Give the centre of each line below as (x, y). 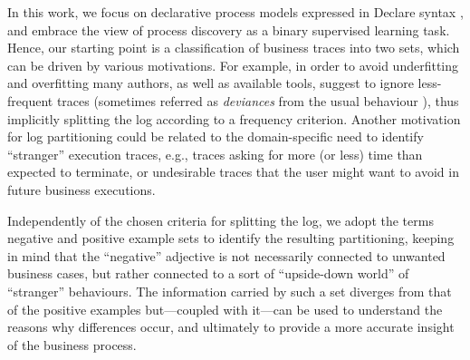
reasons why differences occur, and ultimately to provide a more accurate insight (231, 327)
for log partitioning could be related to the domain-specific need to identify (216, 136)
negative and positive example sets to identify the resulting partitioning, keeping (231, 238)
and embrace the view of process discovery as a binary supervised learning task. (229, 29)
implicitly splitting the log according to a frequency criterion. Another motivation (234, 118)
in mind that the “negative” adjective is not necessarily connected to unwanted (226, 255)
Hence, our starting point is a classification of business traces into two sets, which (234, 48)
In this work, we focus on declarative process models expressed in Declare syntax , (235, 12)
